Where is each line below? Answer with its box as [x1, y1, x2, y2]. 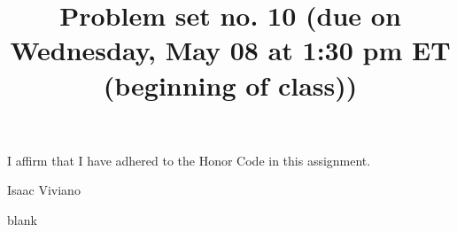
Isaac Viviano [7, 181, 81, 199]
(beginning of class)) [103, 66, 358, 103]
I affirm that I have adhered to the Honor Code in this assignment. [7, 151, 371, 169]
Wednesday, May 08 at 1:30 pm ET [10, 32, 451, 68]
